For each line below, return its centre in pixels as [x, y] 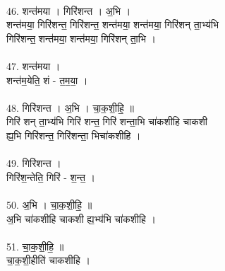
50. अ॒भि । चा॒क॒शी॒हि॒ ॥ [49, 204]
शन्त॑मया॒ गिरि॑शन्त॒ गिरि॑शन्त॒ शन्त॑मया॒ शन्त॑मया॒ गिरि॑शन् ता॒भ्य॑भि [113, 24]
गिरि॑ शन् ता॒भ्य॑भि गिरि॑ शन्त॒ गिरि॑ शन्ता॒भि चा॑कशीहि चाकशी [107, 121]
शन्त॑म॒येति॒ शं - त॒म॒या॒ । [47, 80]
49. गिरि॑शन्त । [34, 163]
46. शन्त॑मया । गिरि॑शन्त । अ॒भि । [69, 10]
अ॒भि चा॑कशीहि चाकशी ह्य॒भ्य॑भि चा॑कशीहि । [81, 218]
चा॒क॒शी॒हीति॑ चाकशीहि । [48, 260]
